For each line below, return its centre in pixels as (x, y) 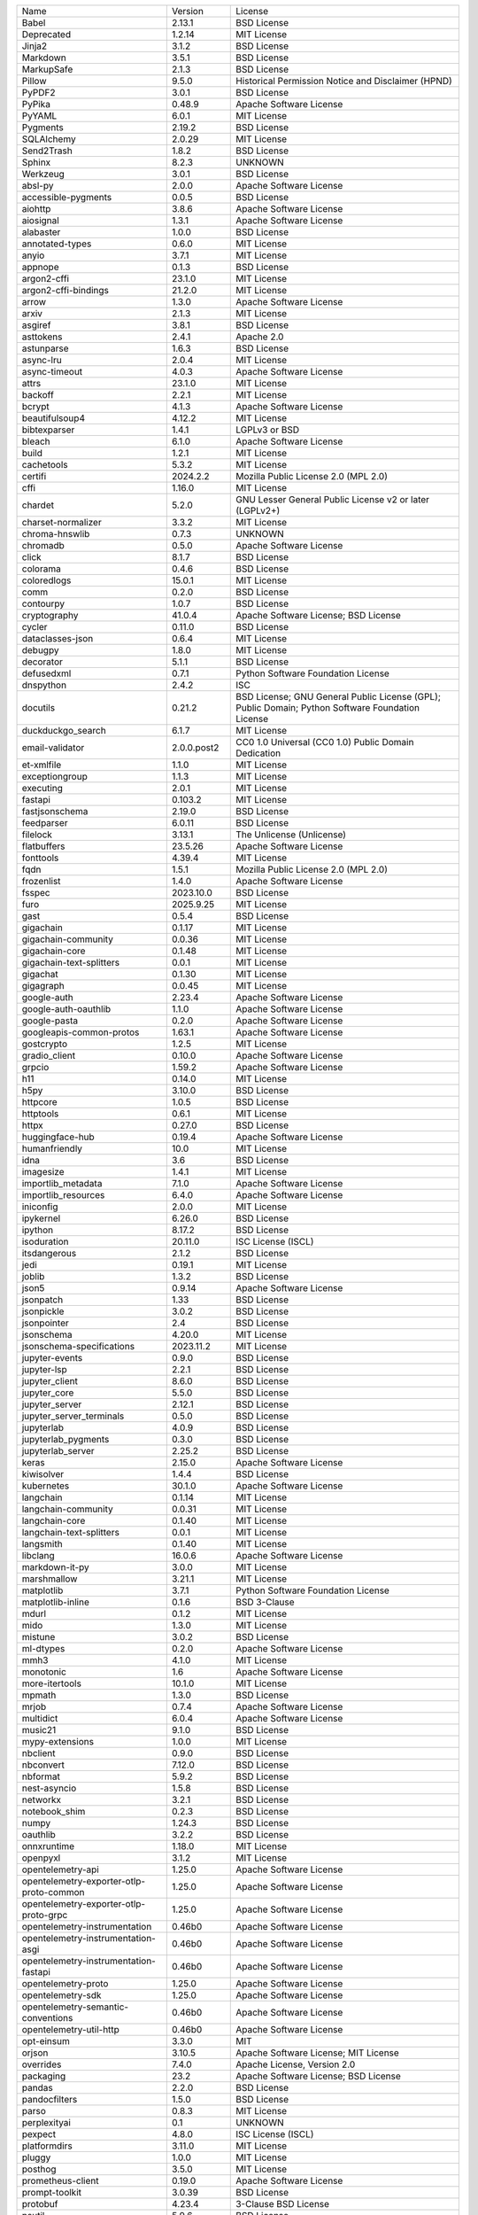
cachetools (45, 465)
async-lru (42, 360)
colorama (41, 569)
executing (42, 788)
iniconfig (40, 1207)
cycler (35, 627)
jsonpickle (43, 1311)
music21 (39, 1730)
